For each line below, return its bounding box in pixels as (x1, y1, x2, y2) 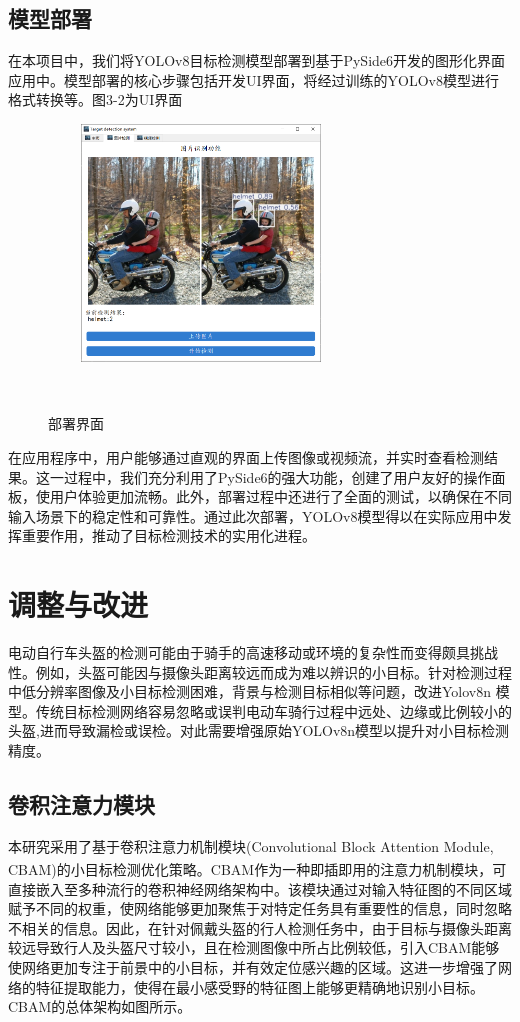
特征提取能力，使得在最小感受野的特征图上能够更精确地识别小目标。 (35, 976, 484, 997)
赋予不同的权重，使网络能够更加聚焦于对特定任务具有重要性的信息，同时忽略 (8, 898, 512, 919)
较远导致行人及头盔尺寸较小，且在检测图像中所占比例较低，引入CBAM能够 (8, 937, 500, 958)
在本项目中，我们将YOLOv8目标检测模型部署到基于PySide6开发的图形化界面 (8, 50, 506, 71)
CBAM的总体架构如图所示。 (8, 996, 192, 1017)
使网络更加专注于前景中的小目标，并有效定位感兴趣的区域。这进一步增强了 (8, 957, 498, 978)
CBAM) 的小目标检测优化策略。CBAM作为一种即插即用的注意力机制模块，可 (8, 859, 507, 880)
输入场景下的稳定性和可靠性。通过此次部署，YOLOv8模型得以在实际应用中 (8, 505, 498, 526)
